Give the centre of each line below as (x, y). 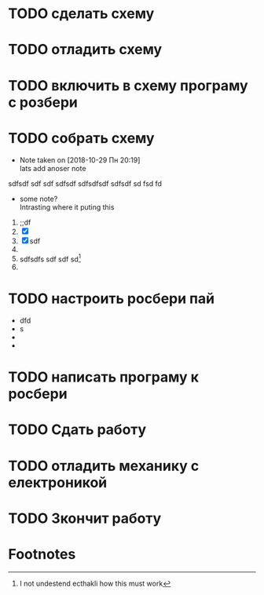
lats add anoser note (53, 168)
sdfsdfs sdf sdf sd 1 (50, 258)
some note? (38, 199)
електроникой (58, 482)
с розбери (43, 102)
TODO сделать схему (81, 14)
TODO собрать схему (81, 138)
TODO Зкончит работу (85, 518)
